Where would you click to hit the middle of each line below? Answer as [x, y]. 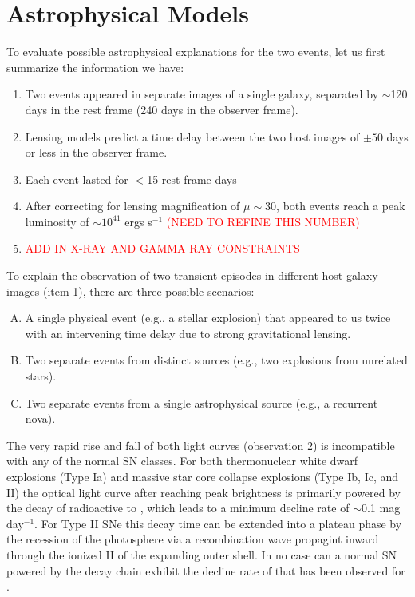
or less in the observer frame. [96, 152]
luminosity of [57, 221]
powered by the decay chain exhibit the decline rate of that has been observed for [206, 570]
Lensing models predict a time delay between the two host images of [192, 136]
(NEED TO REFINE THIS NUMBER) [263, 221]
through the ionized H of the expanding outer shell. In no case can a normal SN [202, 554]
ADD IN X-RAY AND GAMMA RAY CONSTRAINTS [162, 248]
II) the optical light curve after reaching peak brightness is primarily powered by [204, 492]
